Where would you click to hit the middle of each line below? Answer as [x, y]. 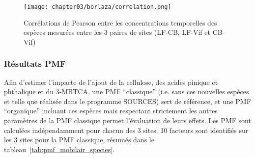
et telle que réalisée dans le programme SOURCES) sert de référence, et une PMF [127, 101]
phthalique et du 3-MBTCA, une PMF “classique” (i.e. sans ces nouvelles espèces [127, 92]
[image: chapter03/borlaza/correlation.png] [98, 7]
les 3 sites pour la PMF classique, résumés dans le [79, 140]
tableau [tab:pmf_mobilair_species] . [59, 149]
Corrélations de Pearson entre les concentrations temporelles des [120, 22]
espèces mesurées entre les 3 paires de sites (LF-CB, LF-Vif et [117, 32]
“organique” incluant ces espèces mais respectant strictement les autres [111, 111]
